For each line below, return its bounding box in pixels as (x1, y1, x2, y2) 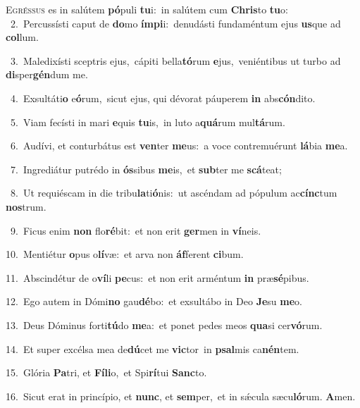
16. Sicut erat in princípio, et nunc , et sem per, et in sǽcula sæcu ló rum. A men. (6, 388, 356, 403)
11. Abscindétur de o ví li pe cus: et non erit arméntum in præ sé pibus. (6, 270, 309, 285)
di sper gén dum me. (6, 67, 88, 82)
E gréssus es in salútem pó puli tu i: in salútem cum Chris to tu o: (6, 2, 288, 16)
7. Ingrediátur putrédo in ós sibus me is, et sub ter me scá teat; (10, 161, 282, 176)
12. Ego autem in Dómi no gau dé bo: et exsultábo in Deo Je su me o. (6, 294, 303, 309)
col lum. (6, 30, 39, 44)
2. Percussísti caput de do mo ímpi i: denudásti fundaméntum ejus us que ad (10, 16, 341, 30)
